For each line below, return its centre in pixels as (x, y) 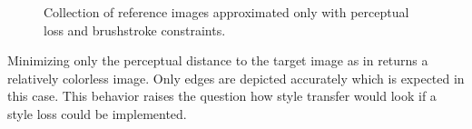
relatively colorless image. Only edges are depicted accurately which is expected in (236, 78)
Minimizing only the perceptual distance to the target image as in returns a (218, 60)
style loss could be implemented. (97, 113)
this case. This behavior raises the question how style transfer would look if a (222, 96)
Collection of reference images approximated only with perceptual (226, 12)
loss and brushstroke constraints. (135, 30)
